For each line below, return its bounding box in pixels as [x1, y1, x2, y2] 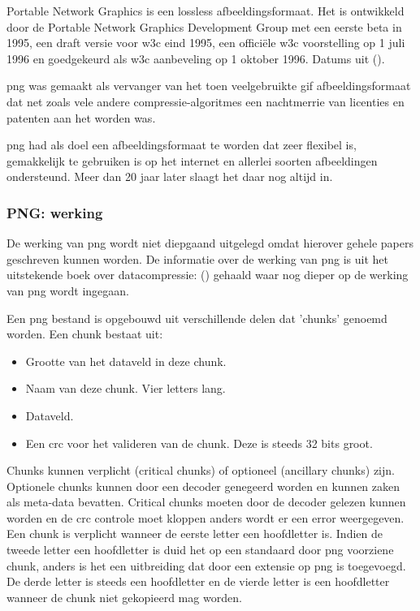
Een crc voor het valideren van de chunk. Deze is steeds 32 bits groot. [25, 434, 373, 451]
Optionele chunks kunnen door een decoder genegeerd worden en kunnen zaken [6, 477, 401, 494]
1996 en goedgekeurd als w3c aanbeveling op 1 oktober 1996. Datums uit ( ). [6, 49, 385, 67]
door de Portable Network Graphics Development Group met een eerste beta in [6, 18, 402, 35]
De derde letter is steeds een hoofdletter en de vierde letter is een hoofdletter [6, 573, 390, 590]
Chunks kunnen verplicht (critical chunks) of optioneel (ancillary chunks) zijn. [6, 462, 395, 479]
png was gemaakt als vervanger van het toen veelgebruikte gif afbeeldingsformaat [6, 77, 411, 94]
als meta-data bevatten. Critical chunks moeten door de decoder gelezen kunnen [6, 493, 406, 510]
